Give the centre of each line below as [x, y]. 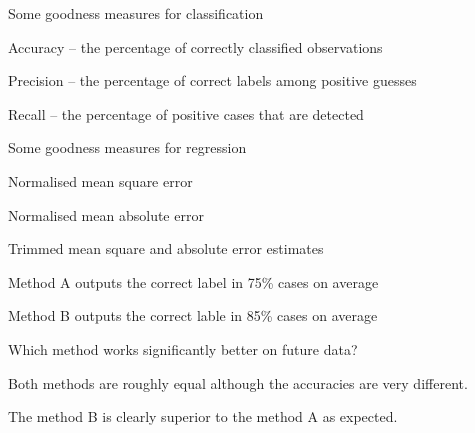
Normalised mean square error [100, 180]
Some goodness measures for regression [127, 147]
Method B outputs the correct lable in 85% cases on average [193, 315]
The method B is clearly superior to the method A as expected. [203, 416]
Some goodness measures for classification [136, 13]
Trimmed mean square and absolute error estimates [166, 248]
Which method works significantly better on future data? [183, 348]
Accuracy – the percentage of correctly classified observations [195, 46]
